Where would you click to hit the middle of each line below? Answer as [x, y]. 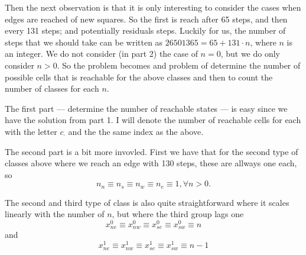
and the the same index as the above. [136, 131]
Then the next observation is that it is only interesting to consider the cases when [153, 7]
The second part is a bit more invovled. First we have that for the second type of [152, 151]
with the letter [31, 131]
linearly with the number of [55, 214]
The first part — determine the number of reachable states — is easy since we [146, 108]
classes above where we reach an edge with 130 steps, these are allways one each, [151, 163]
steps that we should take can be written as [84, 42]
